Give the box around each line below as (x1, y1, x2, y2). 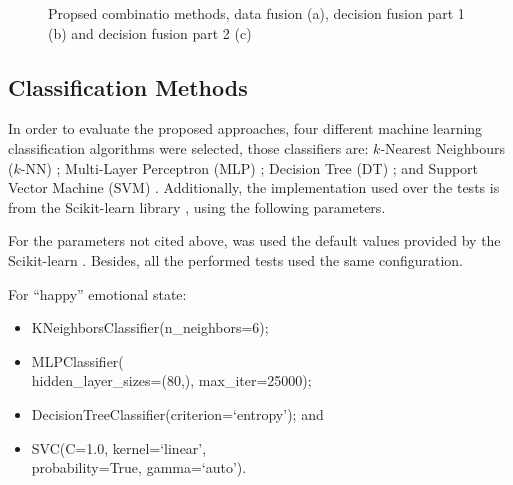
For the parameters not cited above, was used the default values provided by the (8, 230, 501, 251)
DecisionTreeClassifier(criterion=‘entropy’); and (31, 403, 324, 424)
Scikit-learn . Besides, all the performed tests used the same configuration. (8, 249, 464, 270)
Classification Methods (8, 71, 248, 102)
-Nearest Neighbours (380, 137, 506, 158)
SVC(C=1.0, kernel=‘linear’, (31, 437, 207, 458)
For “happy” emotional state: (8, 283, 187, 304)
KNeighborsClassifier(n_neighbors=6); (31, 317, 269, 338)
